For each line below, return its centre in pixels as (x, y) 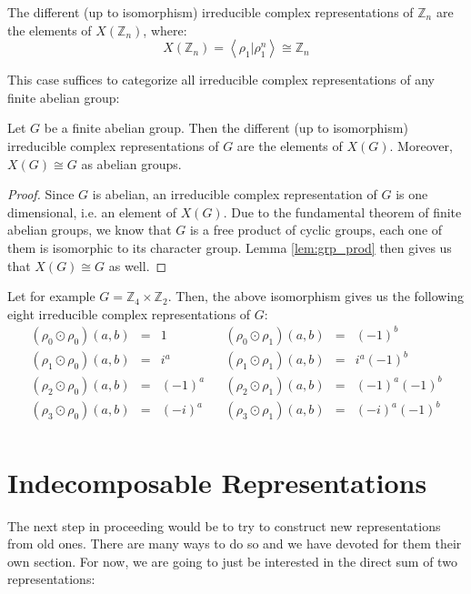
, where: (165, 30)
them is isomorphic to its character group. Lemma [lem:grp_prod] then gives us (230, 247)
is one (412, 194)
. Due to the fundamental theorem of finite (342, 211)
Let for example (51, 296)
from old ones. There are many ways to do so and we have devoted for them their (235, 544)
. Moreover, (421, 145)
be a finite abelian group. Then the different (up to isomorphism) (226, 128)
